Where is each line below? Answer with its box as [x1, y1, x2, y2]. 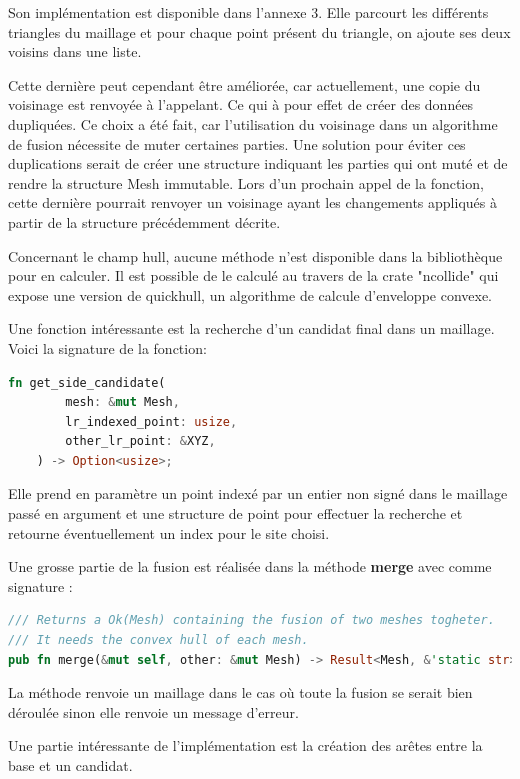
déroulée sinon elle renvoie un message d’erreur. [8, 701, 299, 722]
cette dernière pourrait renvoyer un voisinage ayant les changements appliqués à [8, 192, 497, 213]
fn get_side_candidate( [8, 375, 166, 390]
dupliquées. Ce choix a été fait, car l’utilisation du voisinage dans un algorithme [8, 113, 498, 134]
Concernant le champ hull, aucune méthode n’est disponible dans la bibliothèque [8, 245, 503, 266]
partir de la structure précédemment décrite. [8, 211, 281, 232]
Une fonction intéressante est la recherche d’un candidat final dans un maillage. [8, 318, 495, 339]
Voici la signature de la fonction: [8, 337, 207, 358]
